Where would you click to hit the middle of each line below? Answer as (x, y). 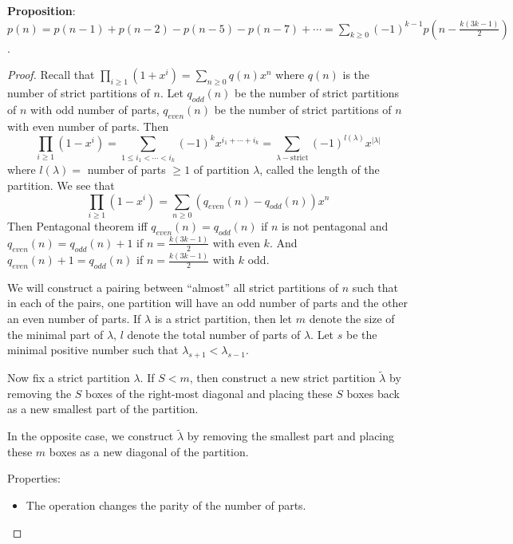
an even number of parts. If (74, 319)
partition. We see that (61, 185)
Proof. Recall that (51, 75)
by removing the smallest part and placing (291, 436)
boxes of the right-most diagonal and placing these (209, 393)
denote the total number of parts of (214, 334)
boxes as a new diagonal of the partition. (149, 451)
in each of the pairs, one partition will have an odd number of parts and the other (208, 303)
